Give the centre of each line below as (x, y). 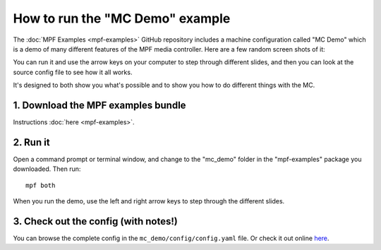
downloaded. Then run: (47, 169)
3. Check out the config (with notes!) (95, 221)
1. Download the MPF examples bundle (99, 105)
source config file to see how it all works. (73, 72)
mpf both (41, 185)
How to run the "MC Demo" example (122, 18)
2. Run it (31, 142)
